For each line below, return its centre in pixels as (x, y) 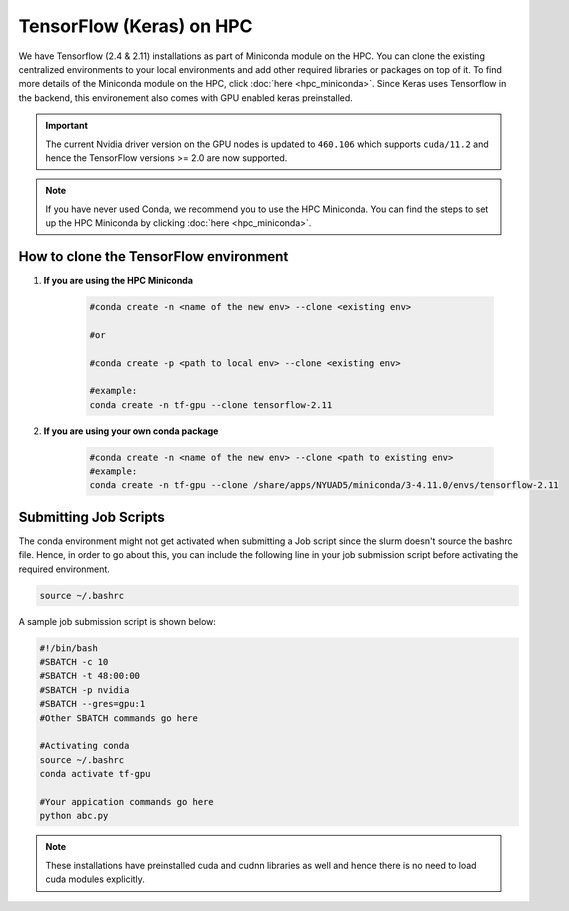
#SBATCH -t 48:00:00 (89, 676)
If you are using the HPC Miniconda (118, 280)
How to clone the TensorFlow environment (153, 256)
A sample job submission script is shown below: (117, 621)
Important (67, 126)
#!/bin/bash (69, 648)
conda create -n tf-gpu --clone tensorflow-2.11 (211, 404)
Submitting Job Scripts (91, 516)
